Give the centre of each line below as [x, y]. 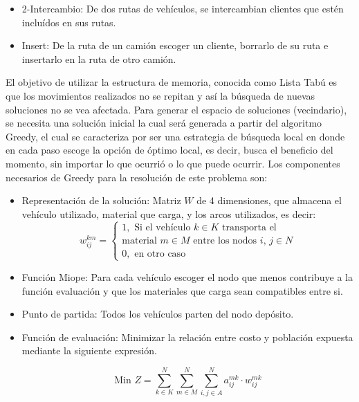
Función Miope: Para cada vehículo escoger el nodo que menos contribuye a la [187, 276]
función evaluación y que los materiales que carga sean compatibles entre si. [182, 290]
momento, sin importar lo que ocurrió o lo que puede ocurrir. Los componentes [173, 163]
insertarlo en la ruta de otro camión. [99, 58]
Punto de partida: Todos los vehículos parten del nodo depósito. [158, 314]
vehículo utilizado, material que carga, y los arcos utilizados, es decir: [169, 213]
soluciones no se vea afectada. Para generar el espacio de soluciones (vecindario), [176, 109]
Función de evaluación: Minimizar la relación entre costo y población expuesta [187, 337]
